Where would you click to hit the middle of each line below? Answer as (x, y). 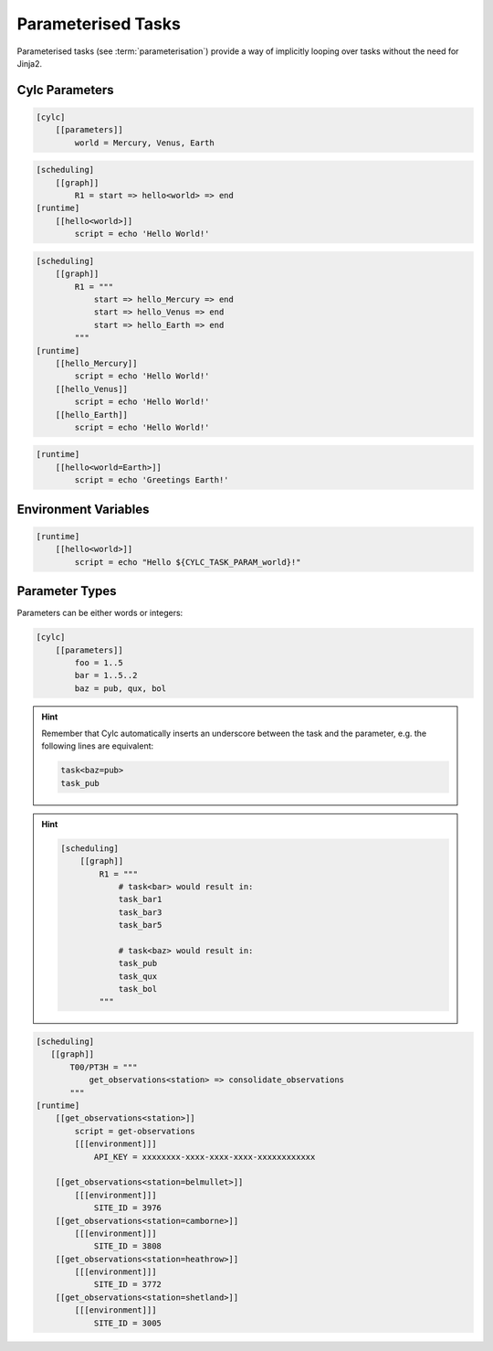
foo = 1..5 (99, 662)
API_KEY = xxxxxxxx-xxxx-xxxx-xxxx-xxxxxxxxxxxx (205, 1157)
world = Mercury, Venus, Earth (144, 143)
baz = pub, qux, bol (121, 688)
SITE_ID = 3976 (127, 1208)
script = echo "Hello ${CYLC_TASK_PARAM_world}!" (188, 562)
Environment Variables (83, 509)
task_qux (138, 976)
